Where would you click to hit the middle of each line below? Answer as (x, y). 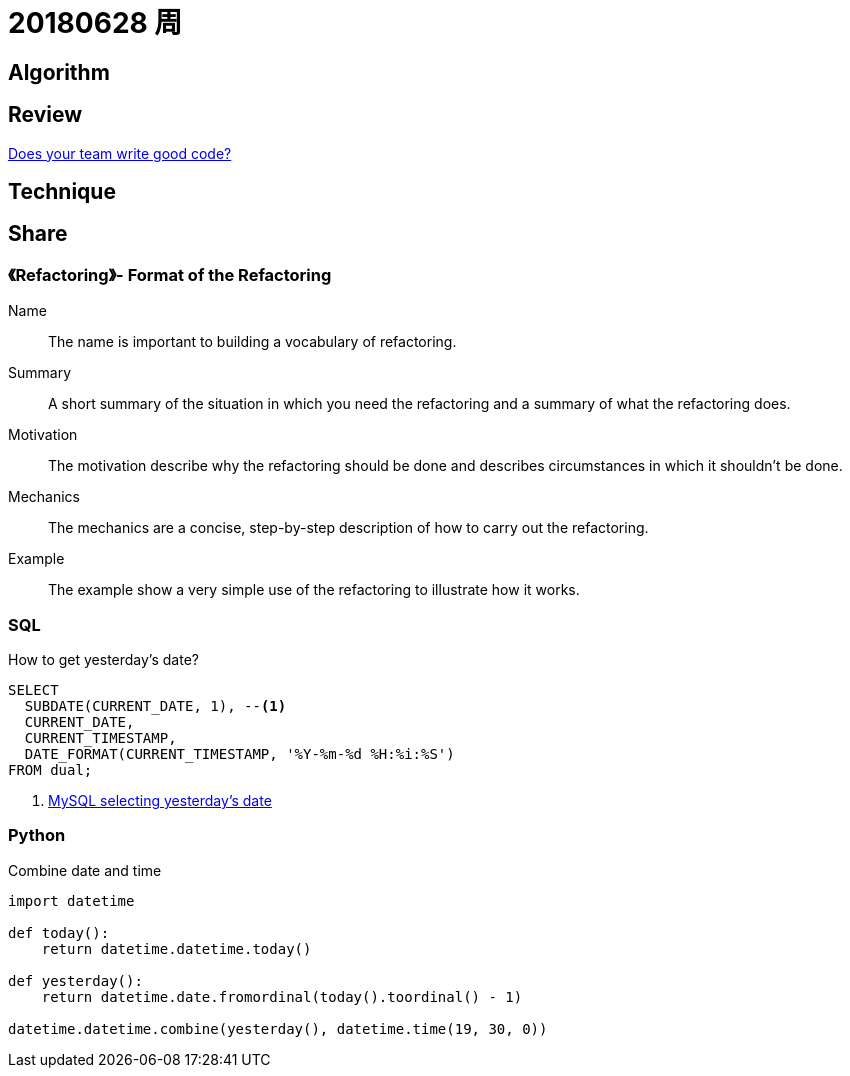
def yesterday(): (75, 980)
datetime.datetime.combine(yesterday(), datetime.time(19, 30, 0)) (278, 1028)
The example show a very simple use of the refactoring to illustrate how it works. (314, 590)
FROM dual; (50, 769)
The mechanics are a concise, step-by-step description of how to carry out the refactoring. (348, 528)
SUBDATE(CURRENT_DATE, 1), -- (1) (155, 705)
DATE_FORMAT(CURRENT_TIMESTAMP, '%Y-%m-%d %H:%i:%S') (239, 753)
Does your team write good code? (120, 153)
